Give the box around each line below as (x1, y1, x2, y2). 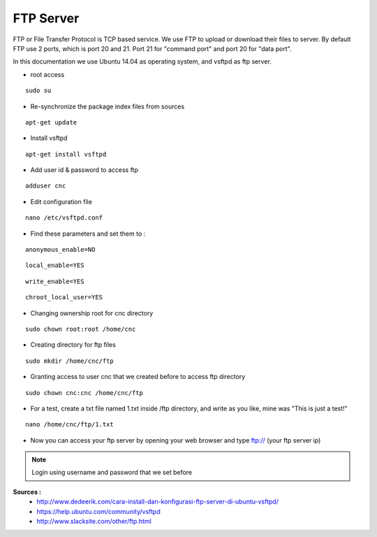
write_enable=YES (25, 277, 84, 285)
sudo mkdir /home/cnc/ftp (25, 357, 114, 365)
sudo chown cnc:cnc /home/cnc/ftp (25, 389, 143, 396)
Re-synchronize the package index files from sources (30, 102, 185, 110)
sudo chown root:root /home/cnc (25, 325, 136, 333)
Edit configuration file (30, 197, 92, 206)
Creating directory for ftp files (30, 341, 117, 349)
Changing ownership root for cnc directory (30, 308, 154, 317)
